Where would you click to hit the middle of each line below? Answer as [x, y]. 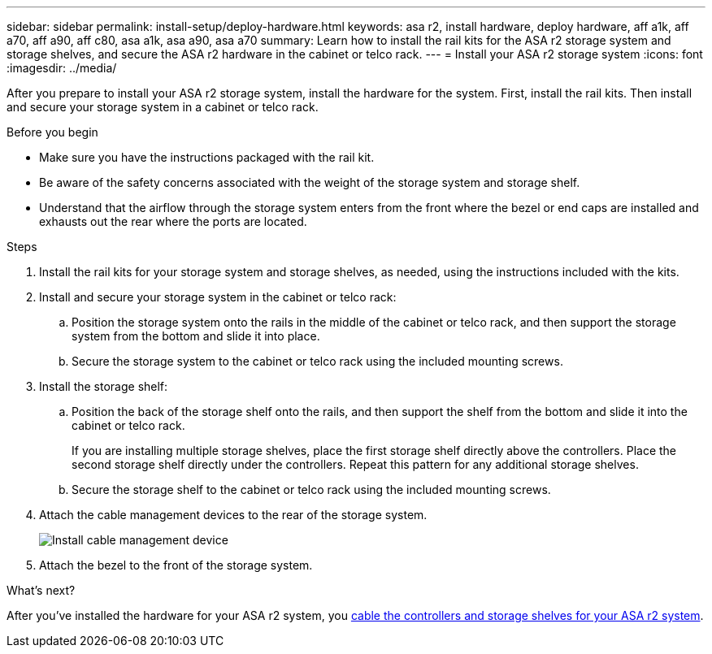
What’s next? [41, 590]
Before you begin [52, 132]
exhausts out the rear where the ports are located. [173, 221]
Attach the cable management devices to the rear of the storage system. [233, 515]
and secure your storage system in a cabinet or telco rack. [163, 107]
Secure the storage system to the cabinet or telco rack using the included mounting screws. [317, 361]
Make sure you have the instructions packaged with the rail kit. [207, 157]
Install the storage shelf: [104, 386]
